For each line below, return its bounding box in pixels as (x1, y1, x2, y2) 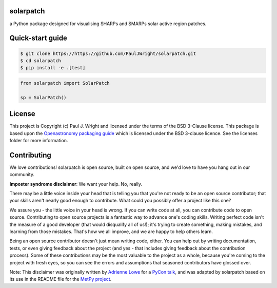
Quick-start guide (9, 34, 68, 43)
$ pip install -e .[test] (20, 65, 86, 71)
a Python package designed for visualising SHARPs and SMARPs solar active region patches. (9, 21, 207, 27)
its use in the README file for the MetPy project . (9, 276, 112, 282)
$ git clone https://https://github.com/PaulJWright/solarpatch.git (20, 50, 196, 56)
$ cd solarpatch (20, 57, 62, 64)
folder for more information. (9, 137, 68, 143)
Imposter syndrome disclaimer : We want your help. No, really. (9, 181, 143, 187)
